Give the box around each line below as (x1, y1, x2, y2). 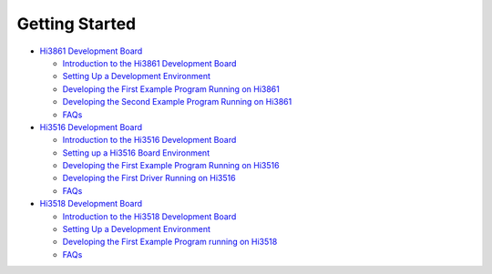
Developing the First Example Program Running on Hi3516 (62, 160, 280, 171)
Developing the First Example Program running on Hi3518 (62, 237, 278, 248)
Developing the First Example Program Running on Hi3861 (62, 83, 280, 95)
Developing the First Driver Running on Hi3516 (62, 173, 236, 184)
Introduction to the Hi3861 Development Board (62, 57, 237, 68)
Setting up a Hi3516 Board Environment (62, 147, 210, 158)
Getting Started (16, 14, 137, 34)
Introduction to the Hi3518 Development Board (62, 210, 237, 222)
